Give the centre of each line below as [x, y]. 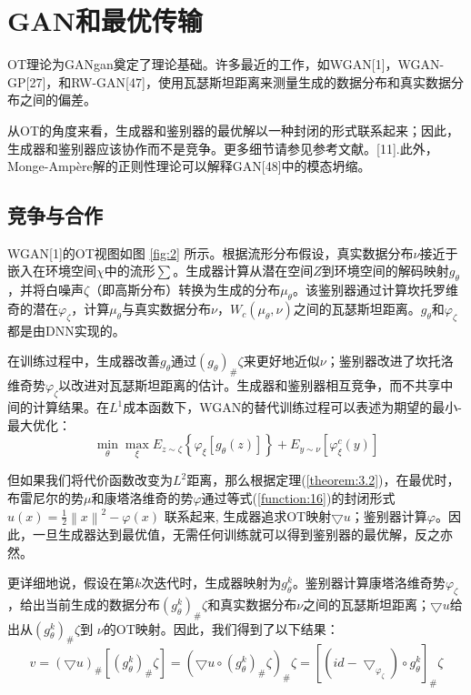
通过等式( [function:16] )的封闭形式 [298, 498]
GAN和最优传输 [105, 20]
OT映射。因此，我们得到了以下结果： [227, 628]
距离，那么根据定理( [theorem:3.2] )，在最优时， [323, 480]
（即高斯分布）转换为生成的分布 [185, 290]
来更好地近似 [281, 361]
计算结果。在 [70, 407]
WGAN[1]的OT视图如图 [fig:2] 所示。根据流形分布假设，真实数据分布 [210, 252]
